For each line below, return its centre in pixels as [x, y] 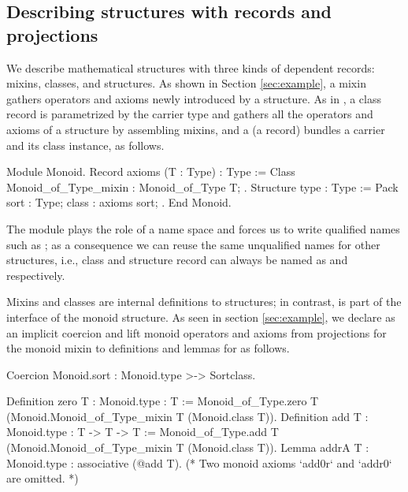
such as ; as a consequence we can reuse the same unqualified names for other [193, 244]
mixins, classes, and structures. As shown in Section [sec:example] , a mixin [186, 83]
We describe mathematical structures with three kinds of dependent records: [191, 67]
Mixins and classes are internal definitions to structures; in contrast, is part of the [204, 302]
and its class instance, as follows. [85, 145]
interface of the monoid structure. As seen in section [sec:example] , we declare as [201, 317]
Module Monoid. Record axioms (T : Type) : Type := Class [151, 171]
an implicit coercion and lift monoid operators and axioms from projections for [197, 332]
